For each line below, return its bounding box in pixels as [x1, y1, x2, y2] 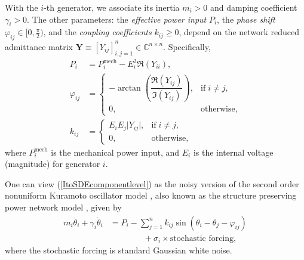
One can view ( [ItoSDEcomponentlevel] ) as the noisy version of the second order [5, 177, 299, 190]
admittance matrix [5, 40, 73, 52]
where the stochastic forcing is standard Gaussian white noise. [5, 244, 232, 256]
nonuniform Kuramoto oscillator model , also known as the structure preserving [5, 189, 297, 202]
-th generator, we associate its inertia [44, 1, 180, 13]
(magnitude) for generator [5, 157, 100, 170]
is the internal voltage [193, 146, 274, 158]
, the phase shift [217, 13, 275, 25]
